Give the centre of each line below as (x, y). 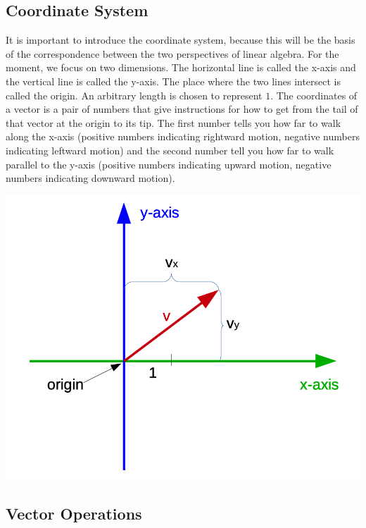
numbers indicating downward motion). (90, 178)
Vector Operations (74, 513)
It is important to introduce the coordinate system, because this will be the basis (181, 40)
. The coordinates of (314, 95)
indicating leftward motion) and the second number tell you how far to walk (170, 150)
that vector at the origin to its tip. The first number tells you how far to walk (173, 122)
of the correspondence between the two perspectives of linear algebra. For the (172, 53)
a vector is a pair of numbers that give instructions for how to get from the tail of (182, 109)
